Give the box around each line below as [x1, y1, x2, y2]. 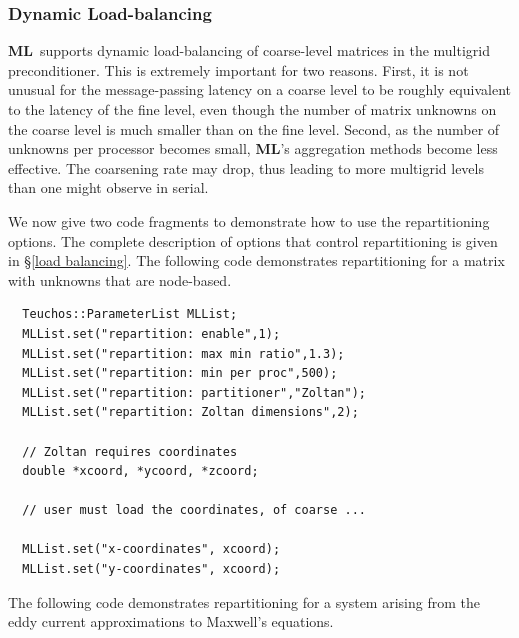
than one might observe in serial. [8, 177, 209, 198]
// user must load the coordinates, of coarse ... [22, 503, 366, 518]
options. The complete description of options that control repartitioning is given [8, 230, 498, 251]
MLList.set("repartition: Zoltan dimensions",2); [22, 405, 359, 420]
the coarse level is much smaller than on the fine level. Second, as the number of [8, 118, 500, 139]
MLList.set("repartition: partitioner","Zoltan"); [22, 385, 366, 400]
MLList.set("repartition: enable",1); [22, 326, 281, 341]
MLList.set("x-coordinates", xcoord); [22, 542, 281, 557]
